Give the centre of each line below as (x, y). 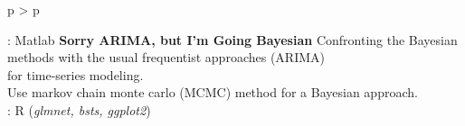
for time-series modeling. (76, 74)
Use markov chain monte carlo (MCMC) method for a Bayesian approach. (213, 92)
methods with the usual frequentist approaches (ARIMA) (166, 57)
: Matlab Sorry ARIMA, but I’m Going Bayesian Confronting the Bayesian (232, 39)
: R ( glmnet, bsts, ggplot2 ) (79, 109)
